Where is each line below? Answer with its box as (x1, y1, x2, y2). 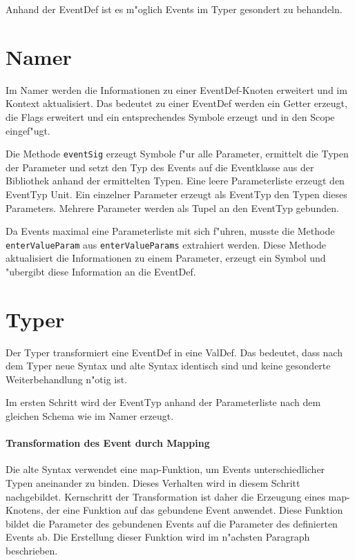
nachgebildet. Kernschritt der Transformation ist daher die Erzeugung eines (6, 489, 325, 503)
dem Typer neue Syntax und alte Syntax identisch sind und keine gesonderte (6, 358, 331, 373)
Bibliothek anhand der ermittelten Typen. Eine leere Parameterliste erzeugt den (6, 173, 345, 188)
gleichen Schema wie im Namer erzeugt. (6, 409, 174, 423)
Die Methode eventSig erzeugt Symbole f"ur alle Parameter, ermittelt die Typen (6, 146, 349, 161)
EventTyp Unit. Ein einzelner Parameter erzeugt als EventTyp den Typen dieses (6, 186, 347, 201)
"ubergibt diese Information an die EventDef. (6, 264, 196, 278)
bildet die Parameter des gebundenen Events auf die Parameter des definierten (6, 516, 338, 530)
